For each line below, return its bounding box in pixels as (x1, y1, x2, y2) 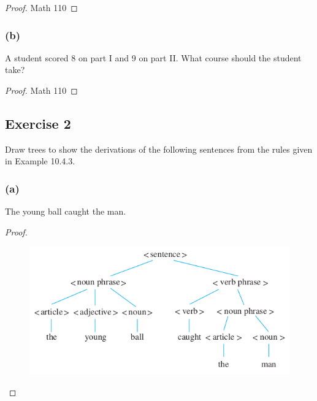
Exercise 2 (5, 113, 71, 132)
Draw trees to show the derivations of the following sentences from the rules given (5, 142, 313, 155)
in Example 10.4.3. (5, 155, 75, 167)
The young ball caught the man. (5, 205, 126, 218)
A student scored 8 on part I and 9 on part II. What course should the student (5, 51, 302, 64)
